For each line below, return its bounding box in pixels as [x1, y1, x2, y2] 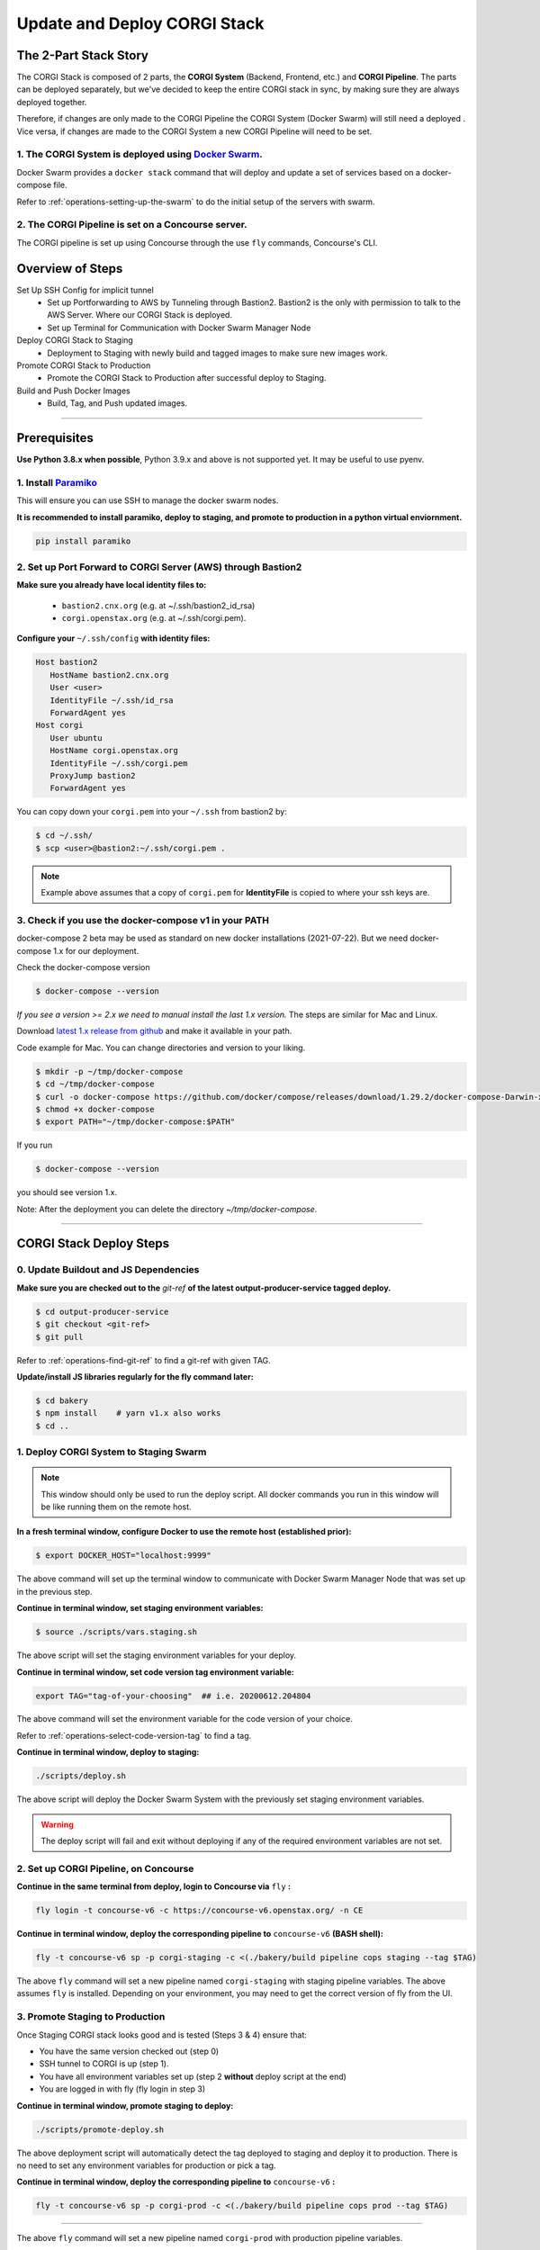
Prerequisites [16, 430, 94, 445]
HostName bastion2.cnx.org [49, 670, 169, 679]
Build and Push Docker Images [16, 385, 130, 396]
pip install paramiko [35, 535, 131, 546]
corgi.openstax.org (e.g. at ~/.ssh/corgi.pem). [61, 613, 247, 624]
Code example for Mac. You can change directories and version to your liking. [16, 1042, 306, 1053]
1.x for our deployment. [53, 945, 139, 956]
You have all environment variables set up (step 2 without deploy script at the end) [39, 2071, 346, 2082]
